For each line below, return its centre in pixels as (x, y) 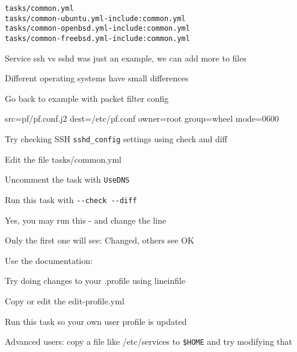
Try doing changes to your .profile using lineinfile (95, 281)
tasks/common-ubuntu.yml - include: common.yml (95, 18)
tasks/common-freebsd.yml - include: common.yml (97, 38)
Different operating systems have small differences (97, 78)
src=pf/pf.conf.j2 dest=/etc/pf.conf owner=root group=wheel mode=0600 (142, 118)
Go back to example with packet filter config (87, 98)
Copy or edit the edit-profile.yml (65, 300)
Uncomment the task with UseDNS (67, 179)
